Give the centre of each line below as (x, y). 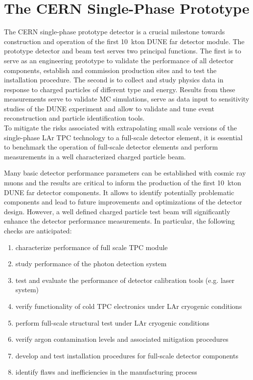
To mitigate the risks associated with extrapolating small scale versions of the (120, 128)
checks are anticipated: (38, 230)
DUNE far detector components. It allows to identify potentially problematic (119, 192)
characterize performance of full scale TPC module (92, 247)
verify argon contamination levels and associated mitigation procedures (122, 339)
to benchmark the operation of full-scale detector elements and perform (111, 147)
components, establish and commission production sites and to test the (110, 70)
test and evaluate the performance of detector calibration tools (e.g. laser (125, 280)
